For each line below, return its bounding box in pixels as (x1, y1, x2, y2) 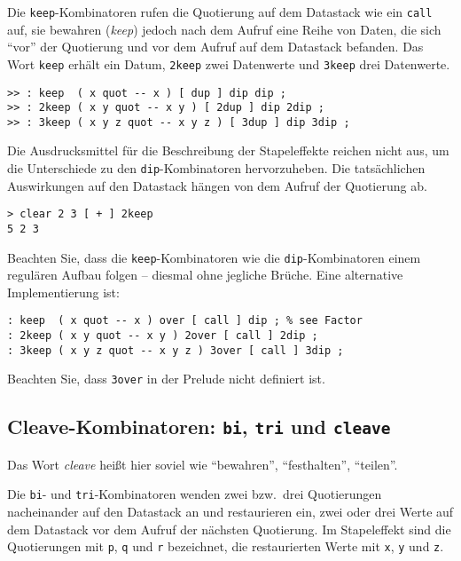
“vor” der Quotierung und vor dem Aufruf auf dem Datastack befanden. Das (7, 37, 424, 56)
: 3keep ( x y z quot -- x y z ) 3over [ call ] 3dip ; (7, 344, 344, 357)
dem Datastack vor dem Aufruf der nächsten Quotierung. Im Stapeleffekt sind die (7, 519, 451, 538)
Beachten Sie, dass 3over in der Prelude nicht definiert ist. (7, 369, 325, 388)
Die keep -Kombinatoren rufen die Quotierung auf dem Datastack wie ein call (7, 3, 433, 20)
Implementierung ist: (7, 282, 120, 301)
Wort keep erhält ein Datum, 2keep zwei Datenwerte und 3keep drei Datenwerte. (7, 54, 450, 73)
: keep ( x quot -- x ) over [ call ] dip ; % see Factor (7, 314, 363, 328)
